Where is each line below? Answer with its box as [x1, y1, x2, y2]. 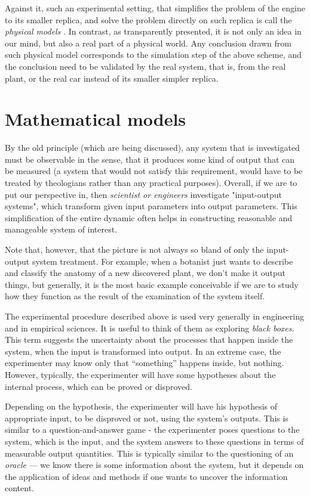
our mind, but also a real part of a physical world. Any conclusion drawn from [5, 36, 292, 49]
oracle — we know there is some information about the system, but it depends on [5, 458, 304, 471]
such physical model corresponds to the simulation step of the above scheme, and [5, 48, 302, 61]
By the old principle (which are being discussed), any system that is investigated [5, 141, 300, 154]
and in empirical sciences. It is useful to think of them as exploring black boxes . [5, 321, 294, 334]
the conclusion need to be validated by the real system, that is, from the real [5, 60, 286, 72]
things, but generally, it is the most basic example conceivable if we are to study [5, 278, 299, 290]
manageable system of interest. [5, 223, 118, 235]
